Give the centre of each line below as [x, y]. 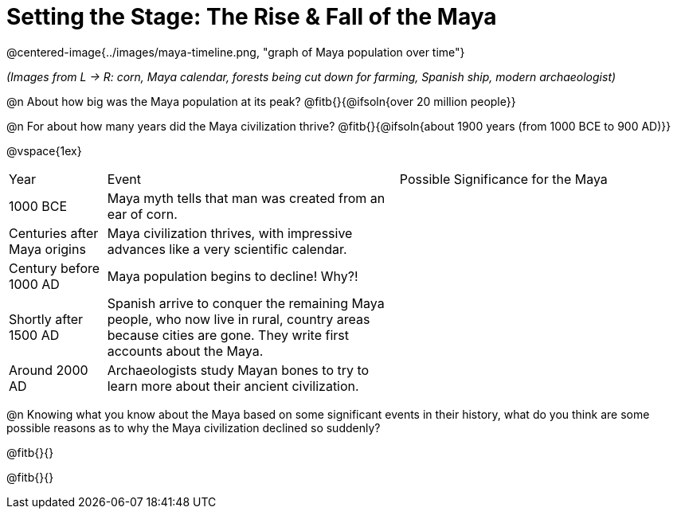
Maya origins [47, 249]
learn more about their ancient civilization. [233, 386]
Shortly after [46, 319]
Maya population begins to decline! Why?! [233, 276]
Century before [55, 268]
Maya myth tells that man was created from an [246, 198]
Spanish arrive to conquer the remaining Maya [246, 303]
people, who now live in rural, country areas [239, 319]
